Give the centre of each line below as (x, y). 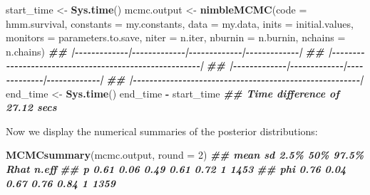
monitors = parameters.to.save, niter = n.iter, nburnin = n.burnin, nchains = (176, 37)
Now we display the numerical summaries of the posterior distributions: (162, 131)
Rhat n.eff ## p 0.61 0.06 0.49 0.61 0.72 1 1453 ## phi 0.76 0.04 (176, 168)
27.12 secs (31, 107)
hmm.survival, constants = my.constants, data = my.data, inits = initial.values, (180, 23)
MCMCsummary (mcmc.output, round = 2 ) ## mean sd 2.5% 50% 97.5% (185, 155)
